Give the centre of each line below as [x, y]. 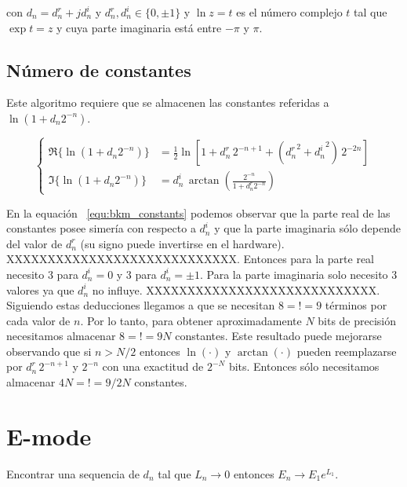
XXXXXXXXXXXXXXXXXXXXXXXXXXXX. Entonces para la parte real [190, 259]
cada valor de [38, 320]
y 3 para [136, 274]
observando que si [49, 351]
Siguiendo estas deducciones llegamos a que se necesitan [141, 305]
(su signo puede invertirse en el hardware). [182, 243]
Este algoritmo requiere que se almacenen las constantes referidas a [168, 103]
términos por [356, 305]
